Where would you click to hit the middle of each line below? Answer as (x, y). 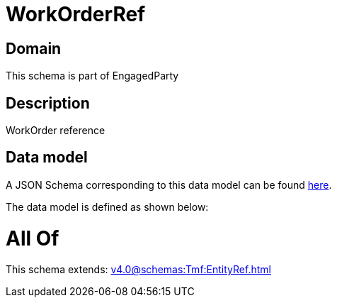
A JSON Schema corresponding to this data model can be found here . (169, 184)
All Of (33, 238)
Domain (34, 48)
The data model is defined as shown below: (107, 206)
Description (48, 103)
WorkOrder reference (56, 131)
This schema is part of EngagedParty (92, 76)
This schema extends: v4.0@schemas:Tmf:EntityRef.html (138, 270)
